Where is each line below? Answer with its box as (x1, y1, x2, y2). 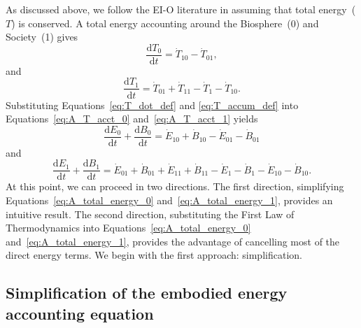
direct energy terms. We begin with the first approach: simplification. (6, 248, 302, 262)
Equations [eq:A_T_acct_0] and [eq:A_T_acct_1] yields (6, 111, 258, 126)
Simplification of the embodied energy (6, 282, 288, 304)
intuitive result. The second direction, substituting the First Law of (6, 206, 295, 221)
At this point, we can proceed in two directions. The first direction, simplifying (6, 179, 344, 194)
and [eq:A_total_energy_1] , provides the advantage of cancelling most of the (6, 234, 340, 248)
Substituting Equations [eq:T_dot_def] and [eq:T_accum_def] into (6, 97, 299, 112)
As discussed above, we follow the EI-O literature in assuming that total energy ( (6, 2, 356, 16)
